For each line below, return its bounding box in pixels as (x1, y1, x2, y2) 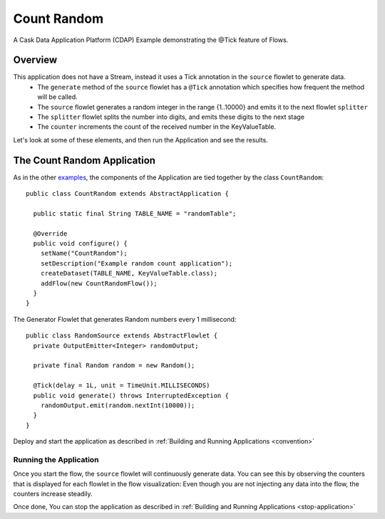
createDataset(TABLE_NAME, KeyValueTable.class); (40, 269, 217, 278)
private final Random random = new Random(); (33, 362, 195, 369)
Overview (13, 54, 58, 66)
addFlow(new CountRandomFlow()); (40, 279, 158, 288)
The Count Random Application (13, 154, 156, 167)
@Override (33, 229, 68, 238)
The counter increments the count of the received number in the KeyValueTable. (37, 122, 277, 131)
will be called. (37, 93, 78, 101)
